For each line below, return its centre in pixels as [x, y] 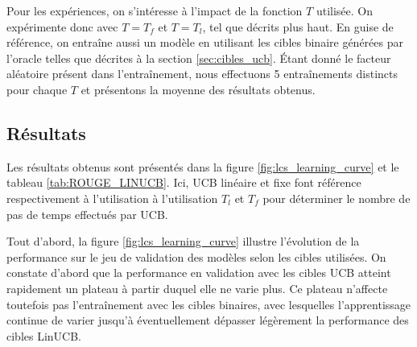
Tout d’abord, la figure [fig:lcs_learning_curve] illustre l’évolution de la [183, 241]
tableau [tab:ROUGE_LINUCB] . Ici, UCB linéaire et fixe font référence [184, 182]
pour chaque [37, 89]
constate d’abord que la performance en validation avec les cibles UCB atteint [199, 273]
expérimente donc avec [62, 26]
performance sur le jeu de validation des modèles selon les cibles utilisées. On [196, 256]
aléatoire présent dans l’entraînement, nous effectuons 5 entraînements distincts [202, 74]
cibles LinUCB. [44, 335]
